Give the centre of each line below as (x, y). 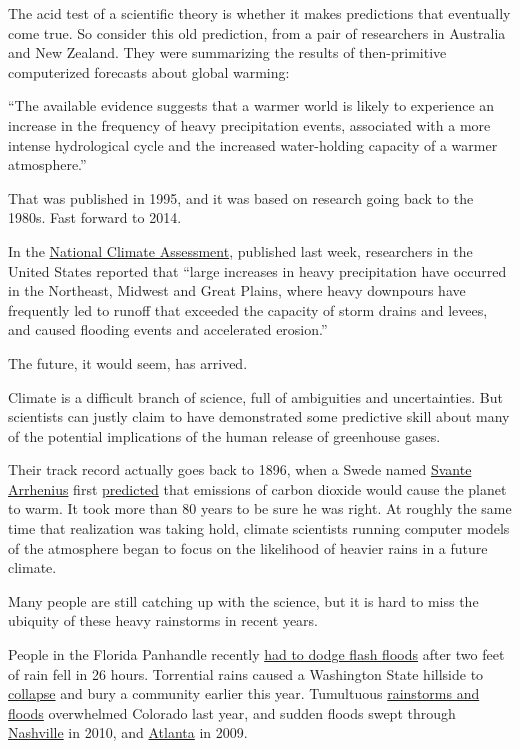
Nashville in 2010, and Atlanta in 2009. (128, 732)
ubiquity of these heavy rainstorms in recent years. (163, 620)
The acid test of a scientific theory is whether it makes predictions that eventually (259, 13)
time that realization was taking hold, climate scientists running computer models (259, 528)
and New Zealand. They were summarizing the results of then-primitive (227, 52)
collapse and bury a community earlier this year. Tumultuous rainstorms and (244, 693)
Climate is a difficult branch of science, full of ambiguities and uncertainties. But (255, 396)
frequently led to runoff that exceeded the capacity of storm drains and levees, (248, 309)
